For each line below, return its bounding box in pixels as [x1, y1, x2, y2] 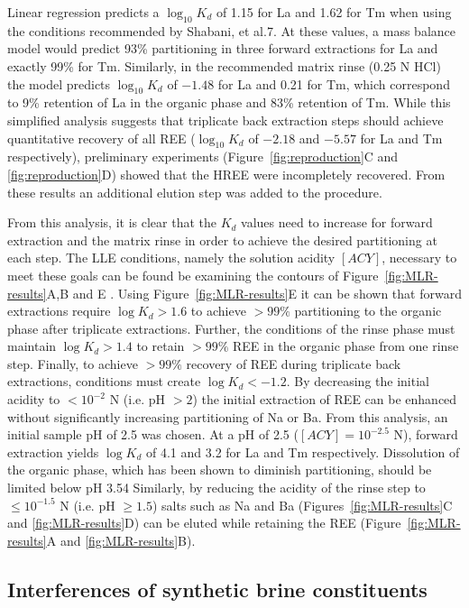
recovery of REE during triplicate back [186, 354, 401, 373]
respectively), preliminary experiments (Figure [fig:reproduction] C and [7, 147, 399, 166]
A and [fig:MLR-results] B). [46, 530, 196, 549]
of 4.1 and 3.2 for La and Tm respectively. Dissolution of [146, 442, 460, 461]
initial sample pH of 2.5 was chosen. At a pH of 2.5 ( [7, 425, 299, 444]
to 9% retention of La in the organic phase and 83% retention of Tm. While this [7, 93, 451, 112]
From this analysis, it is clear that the [7, 213, 216, 232]
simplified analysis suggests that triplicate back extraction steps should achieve [7, 110, 444, 129]
